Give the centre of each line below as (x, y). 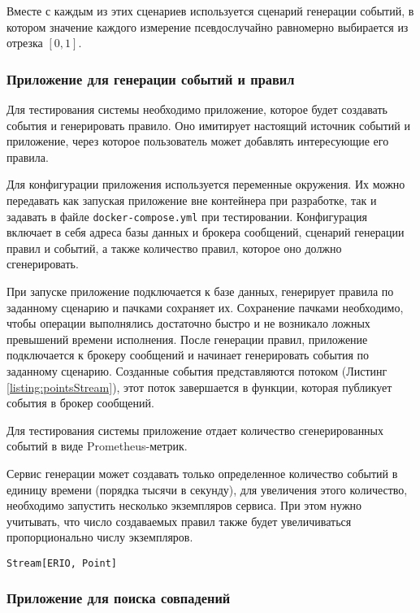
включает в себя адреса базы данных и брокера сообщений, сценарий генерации (206, 232)
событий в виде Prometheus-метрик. (97, 446)
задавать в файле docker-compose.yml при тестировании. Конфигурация (187, 216)
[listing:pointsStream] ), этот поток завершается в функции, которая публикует (199, 387)
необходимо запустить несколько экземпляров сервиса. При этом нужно (184, 505)
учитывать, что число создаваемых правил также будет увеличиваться (179, 521)
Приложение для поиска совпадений (119, 598)
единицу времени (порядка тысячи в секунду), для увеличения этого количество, (207, 489)
